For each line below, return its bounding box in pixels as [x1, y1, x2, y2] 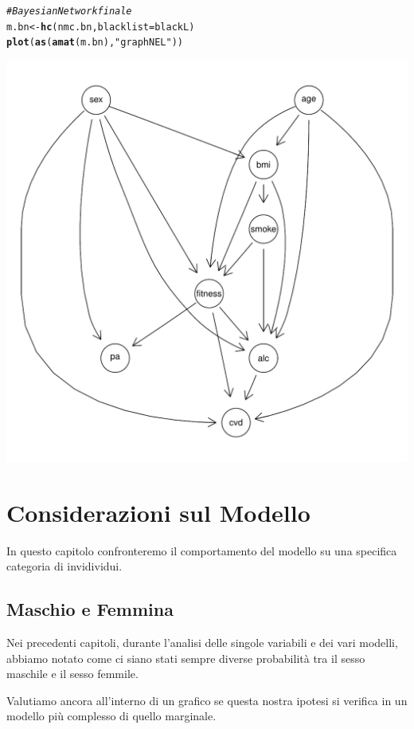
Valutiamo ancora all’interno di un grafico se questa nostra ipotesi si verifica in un [6, 692, 408, 708]
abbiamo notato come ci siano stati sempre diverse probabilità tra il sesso [6, 649, 365, 666]
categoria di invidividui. [6, 558, 123, 574]
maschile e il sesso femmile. [6, 665, 139, 682]
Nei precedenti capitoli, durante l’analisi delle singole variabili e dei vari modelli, [6, 634, 398, 651]
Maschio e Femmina [6, 597, 174, 621]
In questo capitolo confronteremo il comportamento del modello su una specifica [6, 542, 397, 559]
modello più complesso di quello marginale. [6, 707, 217, 724]
